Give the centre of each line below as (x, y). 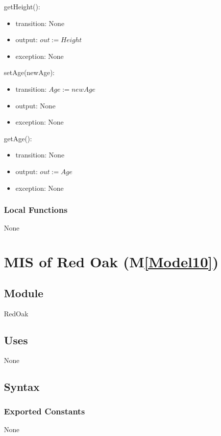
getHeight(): (22, 6)
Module (24, 293)
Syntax (22, 387)
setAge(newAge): (29, 72)
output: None (36, 105)
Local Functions (36, 210)
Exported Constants (45, 411)
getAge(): (18, 138)
